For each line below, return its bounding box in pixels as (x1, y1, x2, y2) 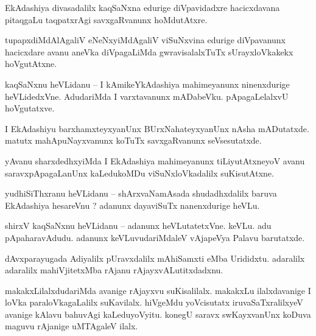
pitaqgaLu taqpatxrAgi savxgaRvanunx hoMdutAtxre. (5, 13, 208, 26)
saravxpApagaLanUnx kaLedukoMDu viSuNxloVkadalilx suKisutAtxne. (5, 166, 274, 179)
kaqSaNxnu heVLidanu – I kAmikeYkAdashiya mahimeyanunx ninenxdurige (5, 77, 290, 90)
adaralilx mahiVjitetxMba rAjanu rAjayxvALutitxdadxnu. (5, 264, 223, 276)
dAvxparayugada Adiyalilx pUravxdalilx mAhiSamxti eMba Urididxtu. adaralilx (5, 251, 305, 264)
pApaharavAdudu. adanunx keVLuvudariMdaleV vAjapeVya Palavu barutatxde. (5, 231, 305, 243)
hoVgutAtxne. (5, 57, 57, 70)
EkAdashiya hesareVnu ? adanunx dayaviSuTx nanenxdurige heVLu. (5, 198, 260, 211)
